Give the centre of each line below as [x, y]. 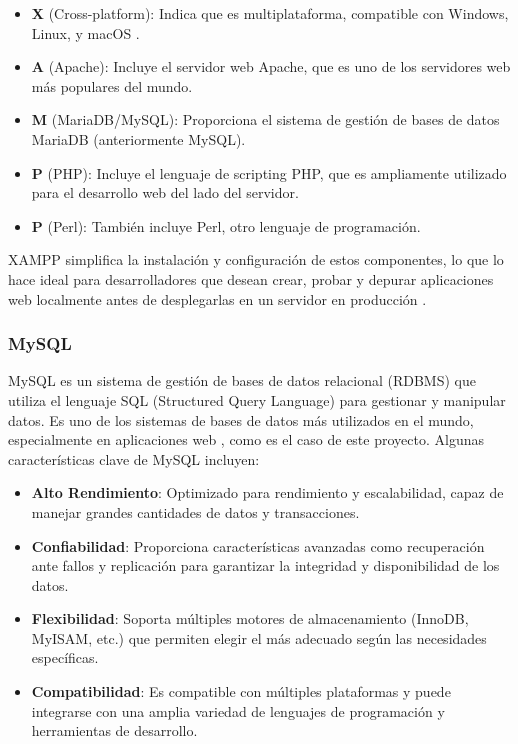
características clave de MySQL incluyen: [134, 458]
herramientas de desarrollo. [114, 730]
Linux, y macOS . [85, 32]
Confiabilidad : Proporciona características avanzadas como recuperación [258, 545]
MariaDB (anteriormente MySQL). [138, 138]
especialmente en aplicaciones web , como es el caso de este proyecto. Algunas [246, 439]
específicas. [65, 657]
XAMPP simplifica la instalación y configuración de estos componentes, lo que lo [256, 259]
